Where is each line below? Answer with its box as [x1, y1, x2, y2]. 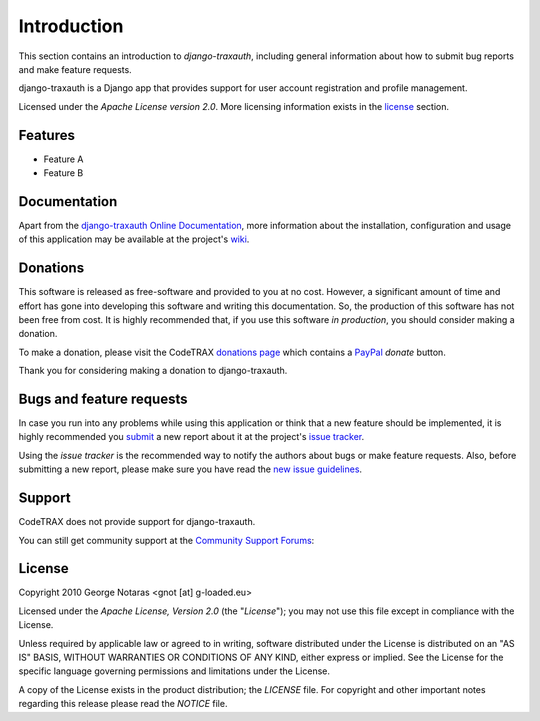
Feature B [43, 167, 84, 179]
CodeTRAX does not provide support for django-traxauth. [18, 516, 256, 528]
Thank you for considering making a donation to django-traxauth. [18, 365, 288, 377]
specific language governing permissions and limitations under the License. [18, 665, 330, 677]
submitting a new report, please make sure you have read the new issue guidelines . [18, 463, 363, 475]
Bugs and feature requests [18, 390, 188, 407]
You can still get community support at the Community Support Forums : [18, 534, 315, 546]
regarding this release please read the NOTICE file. [18, 698, 228, 710]
